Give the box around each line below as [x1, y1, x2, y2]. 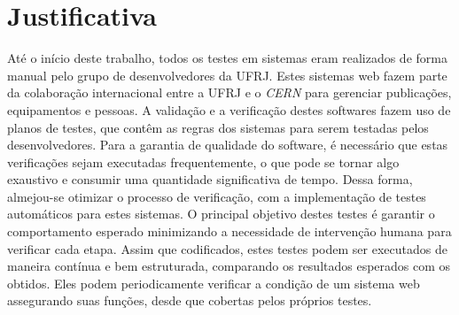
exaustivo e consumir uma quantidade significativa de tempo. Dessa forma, [7, 170, 413, 188]
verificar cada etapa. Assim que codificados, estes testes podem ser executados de [7, 239, 447, 257]
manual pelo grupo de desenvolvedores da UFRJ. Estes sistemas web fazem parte [7, 65, 447, 84]
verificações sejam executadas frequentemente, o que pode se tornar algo [7, 152, 400, 171]
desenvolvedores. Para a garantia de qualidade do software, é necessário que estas [7, 135, 448, 154]
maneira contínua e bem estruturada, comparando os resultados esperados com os [7, 257, 451, 275]
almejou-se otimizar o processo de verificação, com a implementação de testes [7, 187, 426, 205]
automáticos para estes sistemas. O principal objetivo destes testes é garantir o [7, 204, 435, 223]
